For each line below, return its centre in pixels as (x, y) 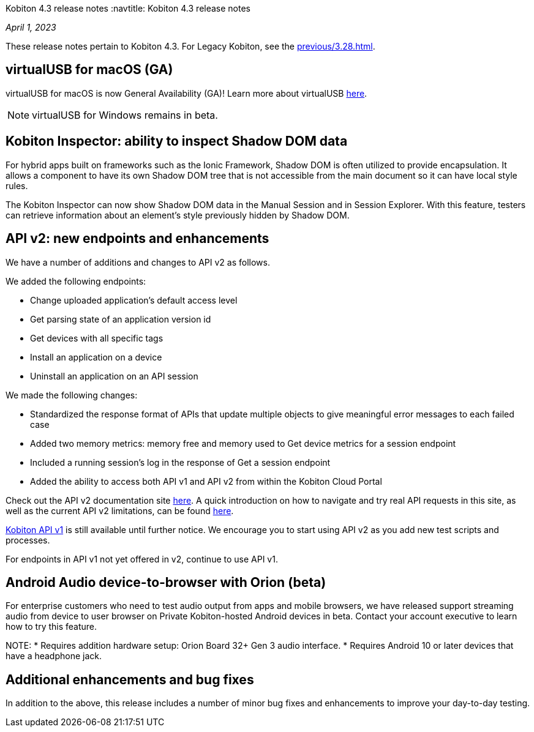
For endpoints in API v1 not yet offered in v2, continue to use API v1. (142, 559)
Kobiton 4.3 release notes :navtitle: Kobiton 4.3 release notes (128, 8)
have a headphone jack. (54, 656)
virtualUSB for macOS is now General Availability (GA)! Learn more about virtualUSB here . (186, 93)
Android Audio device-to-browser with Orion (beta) (166, 582)
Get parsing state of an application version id (121, 319)
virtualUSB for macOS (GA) (89, 70)
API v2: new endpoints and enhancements (137, 239)
